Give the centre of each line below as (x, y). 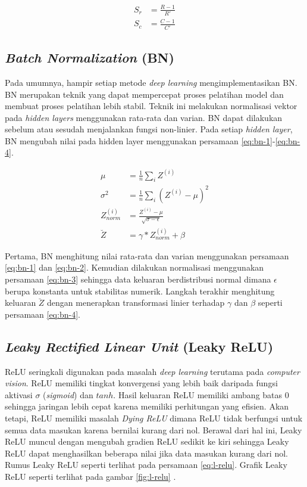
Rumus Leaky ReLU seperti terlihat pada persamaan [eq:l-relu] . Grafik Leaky (146, 465)
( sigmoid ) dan (68, 394)
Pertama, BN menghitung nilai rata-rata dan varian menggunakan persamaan (147, 255)
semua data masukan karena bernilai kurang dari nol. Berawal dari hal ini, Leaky (153, 429)
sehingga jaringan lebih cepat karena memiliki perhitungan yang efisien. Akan (147, 406)
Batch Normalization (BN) (90, 58)
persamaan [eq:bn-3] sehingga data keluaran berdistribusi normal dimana (138, 279)
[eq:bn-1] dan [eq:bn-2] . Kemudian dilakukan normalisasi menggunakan (134, 267)
